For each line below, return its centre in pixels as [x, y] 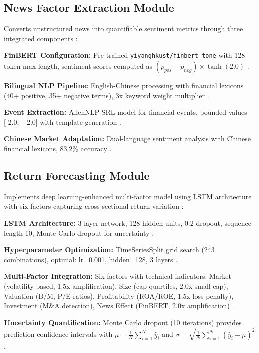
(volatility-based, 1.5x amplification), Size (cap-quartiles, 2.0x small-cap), [116, 286]
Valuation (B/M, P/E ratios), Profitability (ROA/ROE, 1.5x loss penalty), [119, 296]
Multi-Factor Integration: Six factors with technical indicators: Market [118, 276]
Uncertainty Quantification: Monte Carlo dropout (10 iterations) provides [123, 322]
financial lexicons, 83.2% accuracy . [58, 148]
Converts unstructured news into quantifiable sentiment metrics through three [124, 28]
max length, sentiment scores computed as [88, 66]
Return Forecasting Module [77, 175]
